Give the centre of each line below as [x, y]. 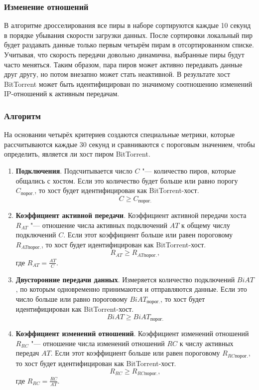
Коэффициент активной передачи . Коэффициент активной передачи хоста [131, 215]
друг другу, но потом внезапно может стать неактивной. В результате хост [117, 74]
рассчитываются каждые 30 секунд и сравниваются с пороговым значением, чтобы [130, 144]
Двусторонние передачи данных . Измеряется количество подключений [125, 279]
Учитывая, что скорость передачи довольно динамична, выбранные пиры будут [124, 54]
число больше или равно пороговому [71, 298]
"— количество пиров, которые [189, 170]
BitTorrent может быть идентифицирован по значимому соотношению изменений [128, 84]
